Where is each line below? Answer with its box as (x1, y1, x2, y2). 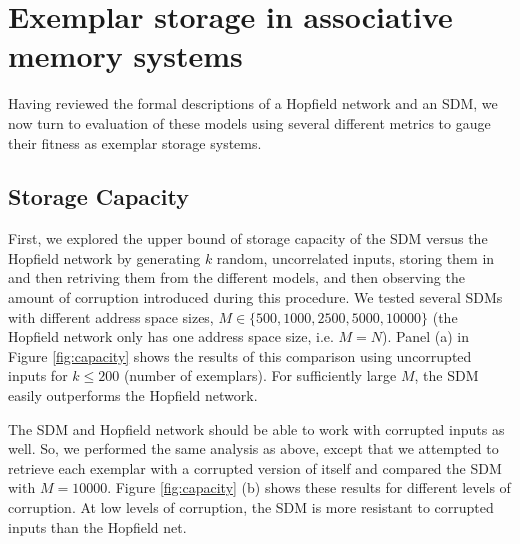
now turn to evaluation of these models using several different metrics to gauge (8, 112, 491, 133)
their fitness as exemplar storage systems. (8, 132, 262, 153)
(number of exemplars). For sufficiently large (123, 365, 397, 386)
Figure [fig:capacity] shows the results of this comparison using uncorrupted (8, 345, 472, 366)
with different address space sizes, (8, 306, 214, 327)
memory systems (8, 35, 243, 76)
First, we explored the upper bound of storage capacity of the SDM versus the (8, 228, 488, 249)
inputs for (8, 365, 68, 386)
